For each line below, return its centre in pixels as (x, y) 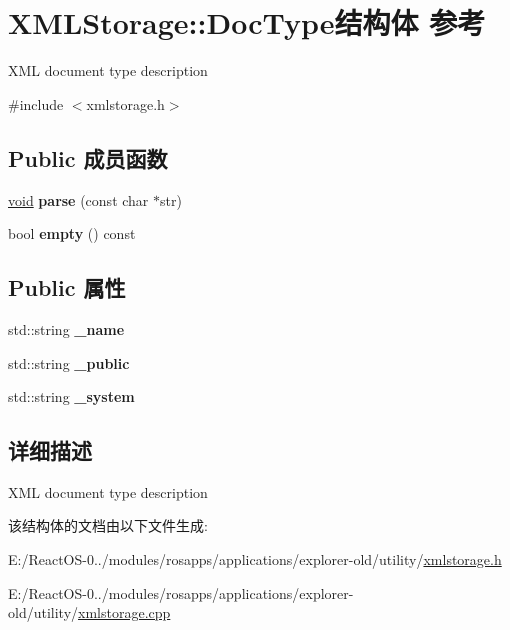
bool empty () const (72, 233)
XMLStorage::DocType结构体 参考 (247, 22)
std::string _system (71, 396)
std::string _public (69, 362)
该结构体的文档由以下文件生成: (108, 525)
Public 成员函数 (88, 157)
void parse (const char (78, 199)
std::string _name (66, 328)
